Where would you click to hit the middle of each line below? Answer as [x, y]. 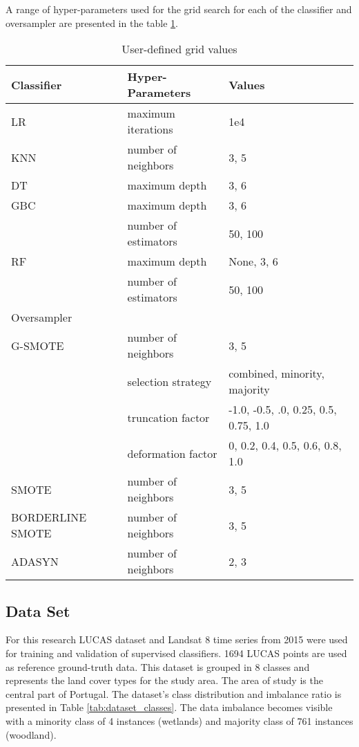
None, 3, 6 [253, 261]
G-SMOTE [38, 345]
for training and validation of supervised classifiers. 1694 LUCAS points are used [176, 653]
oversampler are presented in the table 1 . [92, 22]
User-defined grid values [179, 49]
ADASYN [35, 561]
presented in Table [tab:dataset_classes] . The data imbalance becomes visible [169, 707]
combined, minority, [276, 373]
